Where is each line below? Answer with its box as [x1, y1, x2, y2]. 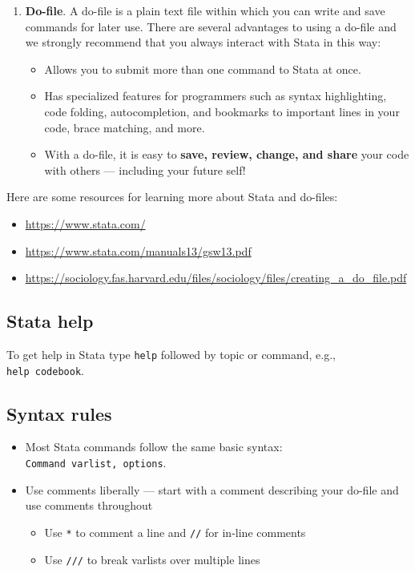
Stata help [6, 309, 94, 333]
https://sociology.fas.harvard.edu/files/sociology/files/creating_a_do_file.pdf [25, 269, 407, 286]
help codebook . [6, 361, 84, 378]
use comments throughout [25, 497, 153, 514]
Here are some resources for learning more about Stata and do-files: [6, 188, 338, 205]
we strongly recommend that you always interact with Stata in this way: [25, 34, 381, 50]
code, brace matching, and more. [44, 119, 205, 135]
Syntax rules [6, 401, 112, 426]
